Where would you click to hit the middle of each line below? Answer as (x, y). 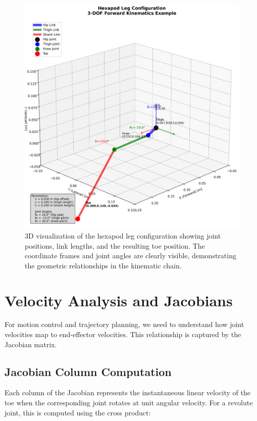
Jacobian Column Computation (88, 371)
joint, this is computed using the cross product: (78, 412)
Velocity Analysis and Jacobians (119, 300)
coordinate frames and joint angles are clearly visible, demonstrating (131, 255)
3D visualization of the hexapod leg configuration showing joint (123, 235)
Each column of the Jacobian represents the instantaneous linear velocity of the (127, 392)
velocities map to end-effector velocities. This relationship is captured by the (123, 334)
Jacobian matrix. (31, 344)
